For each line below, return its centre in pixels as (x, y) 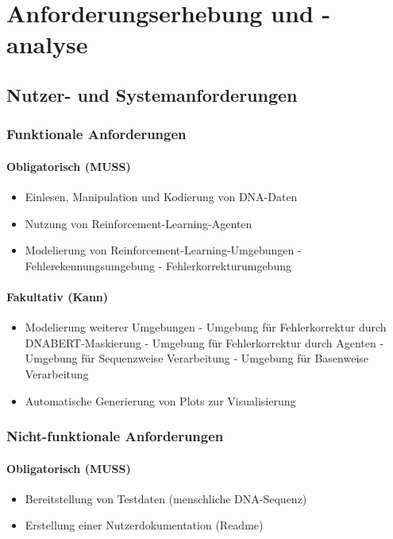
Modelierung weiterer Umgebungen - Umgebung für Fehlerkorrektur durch (206, 327)
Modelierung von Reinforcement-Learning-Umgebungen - (163, 250)
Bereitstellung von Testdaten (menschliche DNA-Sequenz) (166, 498)
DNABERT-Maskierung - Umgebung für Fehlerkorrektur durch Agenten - (204, 342)
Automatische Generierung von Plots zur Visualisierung (160, 400)
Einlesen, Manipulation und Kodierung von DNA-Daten (161, 196)
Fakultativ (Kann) (58, 296)
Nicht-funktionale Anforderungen (115, 436)
